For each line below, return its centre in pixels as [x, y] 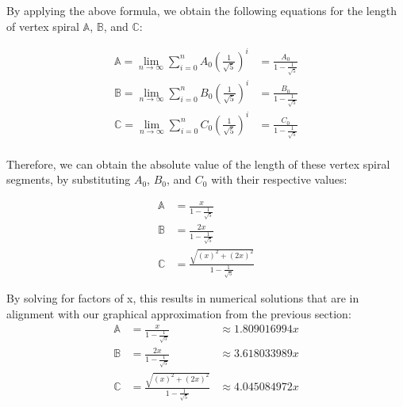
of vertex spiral [43, 26]
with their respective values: [279, 179]
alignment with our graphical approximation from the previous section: [179, 313]
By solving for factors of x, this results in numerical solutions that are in [183, 298]
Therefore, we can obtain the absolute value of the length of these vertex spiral [198, 164]
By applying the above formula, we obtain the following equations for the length [201, 10]
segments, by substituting [69, 179]
